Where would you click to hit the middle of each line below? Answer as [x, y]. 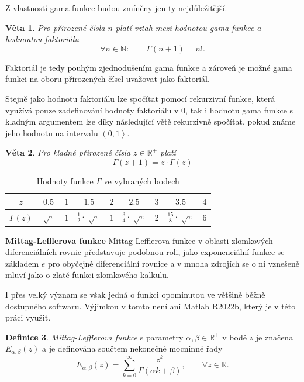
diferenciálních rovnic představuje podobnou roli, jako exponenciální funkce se [145, 252]
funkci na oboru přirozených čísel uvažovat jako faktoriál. [108, 79]
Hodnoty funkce [65, 180]
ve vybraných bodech [141, 180]
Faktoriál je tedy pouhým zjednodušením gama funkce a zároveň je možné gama [149, 67]
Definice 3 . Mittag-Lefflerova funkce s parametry [94, 337]
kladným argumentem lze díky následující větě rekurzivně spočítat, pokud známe [151, 121]
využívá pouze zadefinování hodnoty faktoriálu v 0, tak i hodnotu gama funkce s [149, 110]
